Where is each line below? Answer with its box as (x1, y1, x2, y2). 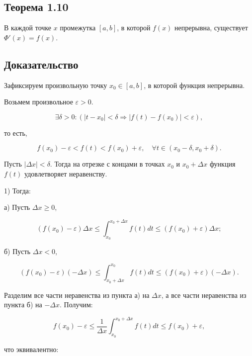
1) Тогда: (4, 185, 31, 195)
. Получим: (59, 299, 93, 310)
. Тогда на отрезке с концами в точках (50, 159, 165, 169)
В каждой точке (4, 22, 52, 33)
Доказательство (4, 56, 79, 72)
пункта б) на (4, 299, 42, 310)
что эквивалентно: (4, 344, 59, 354)
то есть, (4, 127, 27, 138)
